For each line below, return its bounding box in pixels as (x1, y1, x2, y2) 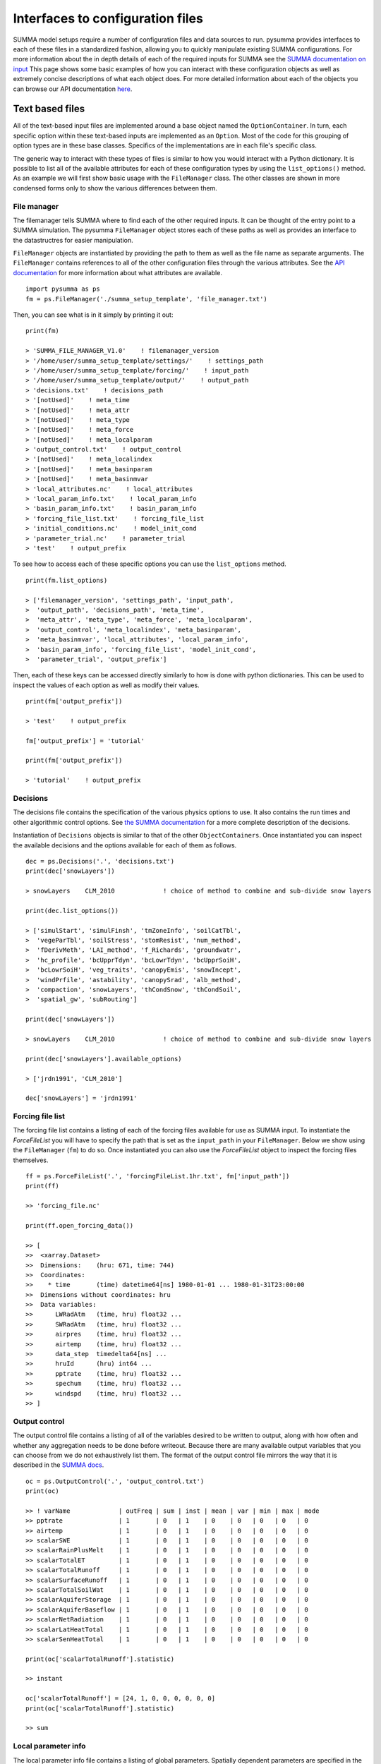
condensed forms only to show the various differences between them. (13, 183, 218, 192)
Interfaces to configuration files (13, 11, 204, 26)
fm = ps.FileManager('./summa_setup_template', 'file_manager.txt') (25, 295, 267, 303)
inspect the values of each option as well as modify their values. (13, 681, 200, 689)
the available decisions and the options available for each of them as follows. (13, 840, 237, 850)
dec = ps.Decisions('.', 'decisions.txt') (25, 857, 175, 865)
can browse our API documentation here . (13, 85, 133, 93)
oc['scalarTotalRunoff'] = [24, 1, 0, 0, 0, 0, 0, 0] (25, 1694, 215, 1703)
